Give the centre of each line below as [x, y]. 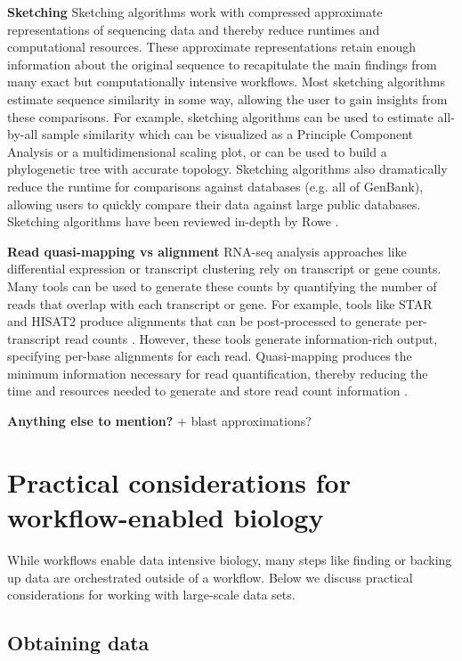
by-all [23, 134]
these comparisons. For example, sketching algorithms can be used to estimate [220, 116]
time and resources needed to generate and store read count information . [208, 391]
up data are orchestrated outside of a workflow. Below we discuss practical [210, 577]
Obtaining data [78, 643]
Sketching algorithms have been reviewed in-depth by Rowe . [173, 221]
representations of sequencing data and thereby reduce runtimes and [194, 29]
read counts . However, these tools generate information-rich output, [251, 338]
